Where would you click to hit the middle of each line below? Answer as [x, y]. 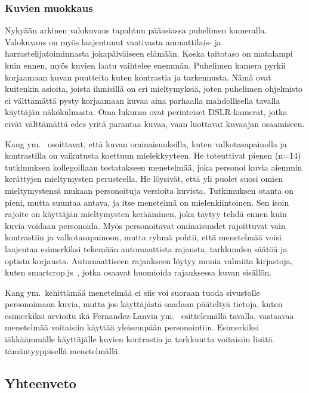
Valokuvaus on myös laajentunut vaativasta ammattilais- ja [113, 41]
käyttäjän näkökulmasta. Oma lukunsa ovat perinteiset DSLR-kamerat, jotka [146, 112]
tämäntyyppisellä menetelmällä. [63, 350]
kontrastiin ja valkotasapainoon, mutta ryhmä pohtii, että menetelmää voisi [143, 237]
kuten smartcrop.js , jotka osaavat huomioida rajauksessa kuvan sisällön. [138, 272]
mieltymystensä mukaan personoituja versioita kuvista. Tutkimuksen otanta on [149, 190]
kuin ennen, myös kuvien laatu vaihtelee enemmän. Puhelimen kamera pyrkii [145, 65]
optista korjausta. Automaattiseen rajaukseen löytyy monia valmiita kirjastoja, [149, 260]
